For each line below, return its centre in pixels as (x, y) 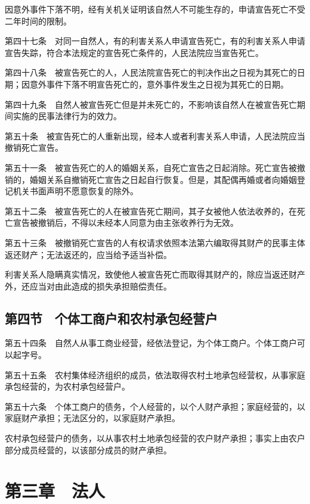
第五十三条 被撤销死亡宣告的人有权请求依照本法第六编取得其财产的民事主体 (155, 242)
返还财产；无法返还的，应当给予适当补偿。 (88, 254)
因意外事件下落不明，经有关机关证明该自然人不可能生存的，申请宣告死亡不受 (155, 9)
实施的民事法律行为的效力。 (67, 116)
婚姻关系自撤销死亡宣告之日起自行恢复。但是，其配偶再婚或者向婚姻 (163, 179)
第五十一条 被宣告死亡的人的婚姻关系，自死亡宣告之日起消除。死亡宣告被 (151, 167)
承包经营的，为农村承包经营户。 (67, 386)
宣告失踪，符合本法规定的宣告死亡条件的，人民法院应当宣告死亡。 (134, 52)
